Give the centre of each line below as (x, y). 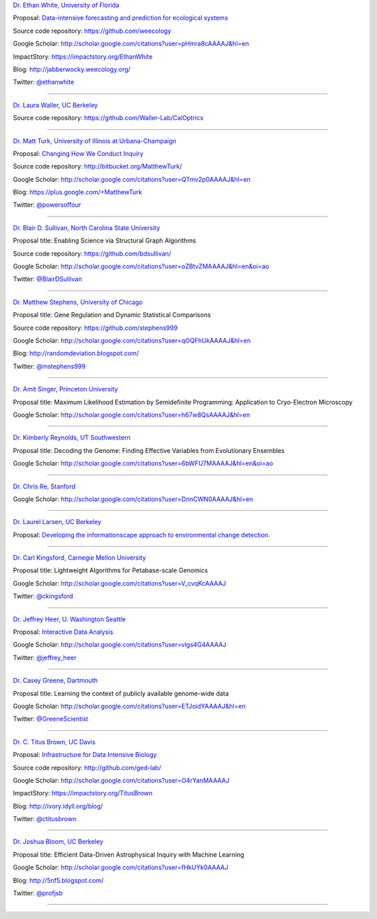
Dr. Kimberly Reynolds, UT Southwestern (72, 437)
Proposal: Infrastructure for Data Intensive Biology (85, 755)
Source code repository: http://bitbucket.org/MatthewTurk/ (97, 166)
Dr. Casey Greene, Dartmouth (55, 681)
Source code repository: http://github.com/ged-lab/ (87, 767)
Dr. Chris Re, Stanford (44, 486)
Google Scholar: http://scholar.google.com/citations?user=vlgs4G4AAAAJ (120, 645)
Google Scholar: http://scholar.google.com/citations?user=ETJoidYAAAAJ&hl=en (129, 706)
